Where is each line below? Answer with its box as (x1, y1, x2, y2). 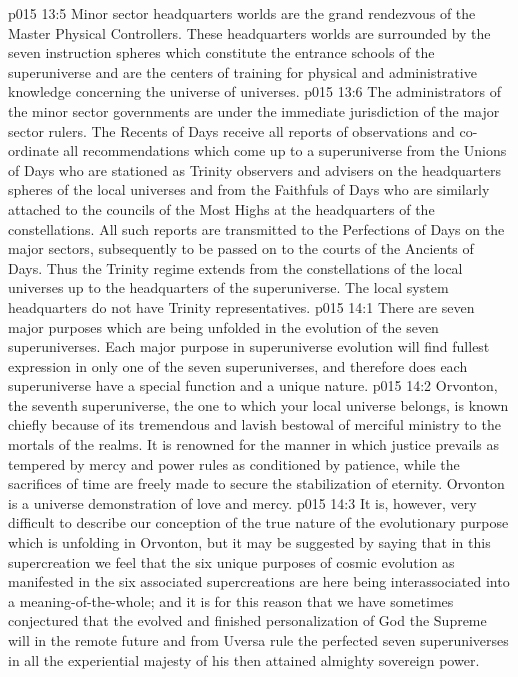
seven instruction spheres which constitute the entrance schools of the (8, 42, 435, 63)
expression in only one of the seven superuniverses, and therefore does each (8, 355, 468, 376)
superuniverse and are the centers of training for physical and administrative (8, 61, 477, 82)
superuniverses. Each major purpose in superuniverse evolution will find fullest (8, 336, 490, 357)
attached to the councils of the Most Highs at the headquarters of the (8, 198, 435, 219)
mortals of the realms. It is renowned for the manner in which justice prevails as (8, 434, 500, 455)
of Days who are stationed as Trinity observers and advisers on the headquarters (8, 159, 502, 180)
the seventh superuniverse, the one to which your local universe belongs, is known (8, 394, 509, 415)
